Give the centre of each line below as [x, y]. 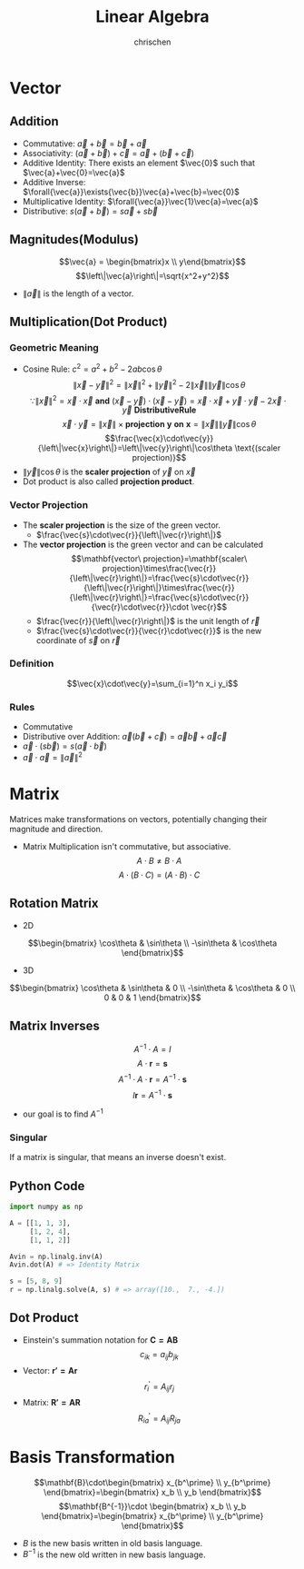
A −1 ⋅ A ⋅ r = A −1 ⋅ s [152, 1078]
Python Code [47, 1186]
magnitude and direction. [56, 829]
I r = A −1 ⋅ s [152, 1094]
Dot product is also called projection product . [108, 482]
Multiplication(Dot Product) [88, 321]
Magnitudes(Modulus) [74, 239]
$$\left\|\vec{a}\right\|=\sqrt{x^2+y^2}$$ [152, 275]
